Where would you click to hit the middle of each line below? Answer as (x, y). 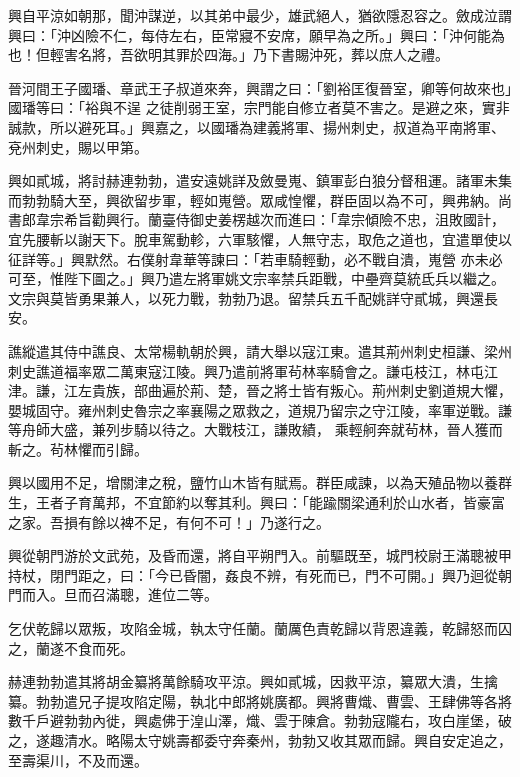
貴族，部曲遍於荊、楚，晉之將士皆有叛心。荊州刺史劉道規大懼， (301, 390)
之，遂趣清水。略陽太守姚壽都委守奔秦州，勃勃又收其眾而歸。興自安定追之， (260, 740)
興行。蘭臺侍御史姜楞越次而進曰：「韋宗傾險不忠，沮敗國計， (305, 219)
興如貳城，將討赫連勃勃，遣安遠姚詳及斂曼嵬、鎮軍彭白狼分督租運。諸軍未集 (260, 180)
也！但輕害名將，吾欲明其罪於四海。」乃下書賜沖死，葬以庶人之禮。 (228, 54)
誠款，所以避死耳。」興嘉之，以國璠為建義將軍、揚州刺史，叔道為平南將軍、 (256, 126)
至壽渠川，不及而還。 (78, 759)
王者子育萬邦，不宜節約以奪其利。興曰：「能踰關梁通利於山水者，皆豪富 (270, 502)
